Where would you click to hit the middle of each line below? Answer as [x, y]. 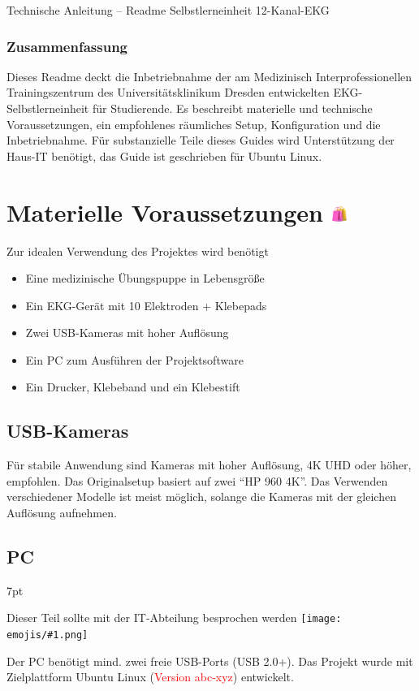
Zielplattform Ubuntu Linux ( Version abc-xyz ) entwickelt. [150, 677]
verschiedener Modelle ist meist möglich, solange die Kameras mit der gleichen [201, 497]
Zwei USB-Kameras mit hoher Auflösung [127, 333]
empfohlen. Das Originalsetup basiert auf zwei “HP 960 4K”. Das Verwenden [197, 480]
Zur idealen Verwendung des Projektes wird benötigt [138, 250]
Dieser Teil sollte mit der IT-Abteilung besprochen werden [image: [174, 618]
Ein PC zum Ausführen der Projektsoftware [134, 359]
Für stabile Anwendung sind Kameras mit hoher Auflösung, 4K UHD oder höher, [209, 465]
